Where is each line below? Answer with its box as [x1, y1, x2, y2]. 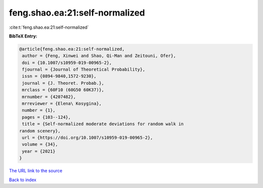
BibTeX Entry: [9, 33, 38, 39]
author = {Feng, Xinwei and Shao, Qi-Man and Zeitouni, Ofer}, [22, 53, 176, 58]
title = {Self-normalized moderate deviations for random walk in [22, 121, 184, 127]
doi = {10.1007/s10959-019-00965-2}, [22, 60, 112, 65]
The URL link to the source [9, 168, 63, 174]
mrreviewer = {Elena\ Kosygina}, [22, 101, 102, 107]
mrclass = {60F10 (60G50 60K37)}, [22, 87, 104, 93]
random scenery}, [19, 128, 61, 133]
